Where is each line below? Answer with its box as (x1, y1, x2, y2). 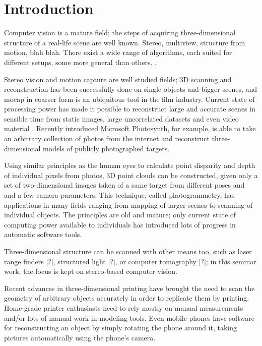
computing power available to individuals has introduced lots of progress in (4, 219, 236, 229)
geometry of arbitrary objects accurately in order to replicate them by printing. (4, 293, 249, 303)
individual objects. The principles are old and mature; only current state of (4, 209, 236, 220)
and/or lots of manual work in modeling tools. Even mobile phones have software (4, 312, 254, 323)
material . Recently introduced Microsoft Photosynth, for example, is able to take (4, 123, 256, 134)
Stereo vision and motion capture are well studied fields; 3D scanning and (4, 74, 232, 84)
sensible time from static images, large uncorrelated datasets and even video (4, 113, 239, 124)
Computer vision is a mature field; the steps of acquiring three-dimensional (4, 27, 236, 38)
